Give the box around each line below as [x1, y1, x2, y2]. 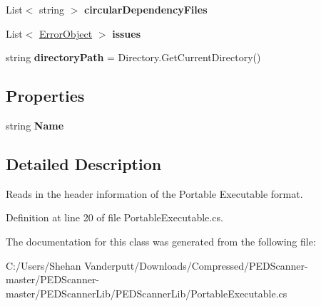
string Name [6, 117, 64, 132]
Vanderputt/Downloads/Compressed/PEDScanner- [84, 258, 308, 273]
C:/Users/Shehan [6, 258, 81, 273]
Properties [6, 85, 85, 107]
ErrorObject [39, 26, 93, 41]
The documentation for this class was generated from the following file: [6, 233, 316, 248]
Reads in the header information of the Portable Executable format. [6, 186, 303, 201]
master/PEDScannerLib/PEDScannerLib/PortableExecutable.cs [6, 285, 287, 300]
